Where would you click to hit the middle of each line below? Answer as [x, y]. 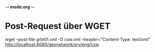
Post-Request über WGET [58, 26]
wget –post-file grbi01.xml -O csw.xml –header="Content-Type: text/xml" [78, 39]
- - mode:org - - [20, 7]
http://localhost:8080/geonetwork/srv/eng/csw [52, 44]
